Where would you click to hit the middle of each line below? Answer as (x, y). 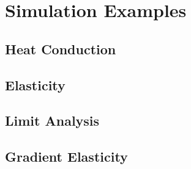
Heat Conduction (61, 49)
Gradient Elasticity (66, 156)
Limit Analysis (52, 120)
